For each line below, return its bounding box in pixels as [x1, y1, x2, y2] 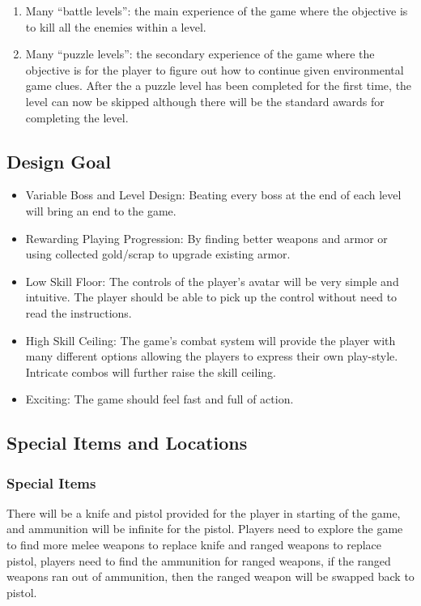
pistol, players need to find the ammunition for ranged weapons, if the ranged [6, 552, 391, 569]
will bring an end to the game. [25, 202, 176, 219]
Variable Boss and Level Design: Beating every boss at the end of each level [25, 186, 402, 203]
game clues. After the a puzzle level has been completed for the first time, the [25, 77, 412, 94]
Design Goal [6, 148, 111, 173]
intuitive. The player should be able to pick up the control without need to [25, 288, 398, 305]
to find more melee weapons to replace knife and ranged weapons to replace [6, 536, 382, 553]
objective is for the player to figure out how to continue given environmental [25, 61, 404, 78]
